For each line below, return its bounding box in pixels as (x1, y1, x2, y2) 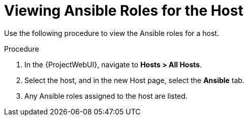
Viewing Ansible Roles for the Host (4, 2, 243, 19)
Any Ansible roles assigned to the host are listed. (24, 91, 188, 100)
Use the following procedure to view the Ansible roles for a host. (4, 28, 219, 37)
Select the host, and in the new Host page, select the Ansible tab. (24, 75, 244, 85)
